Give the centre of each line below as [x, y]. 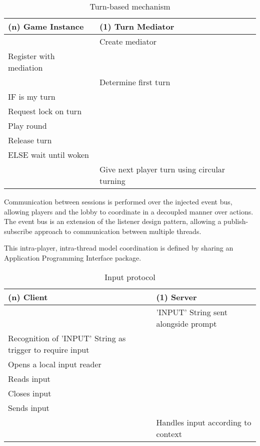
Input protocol [130, 277]
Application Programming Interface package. [73, 257]
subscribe [18, 231]
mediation [25, 67]
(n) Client [28, 297]
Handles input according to [204, 422]
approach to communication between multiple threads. [118, 231]
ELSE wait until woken [49, 155]
